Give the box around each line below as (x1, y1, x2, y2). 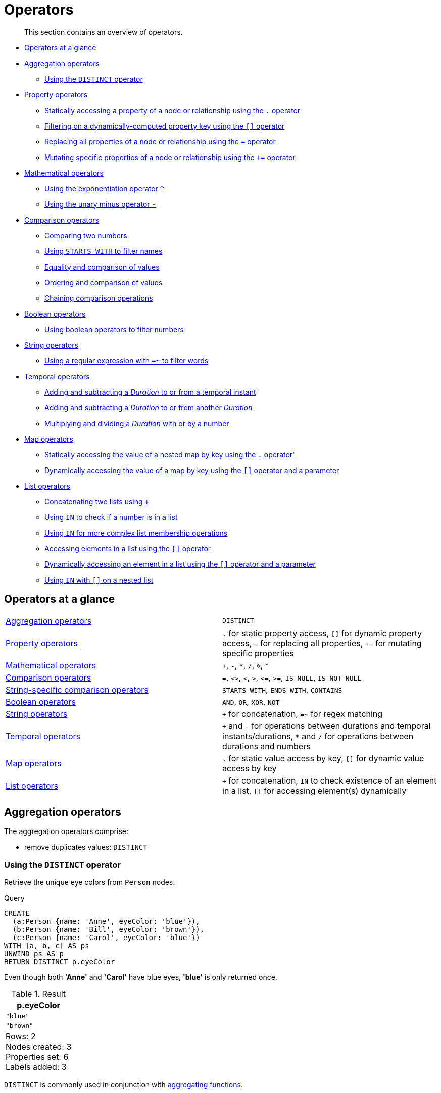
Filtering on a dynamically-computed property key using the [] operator (44, 121, 285, 130)
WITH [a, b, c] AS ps (4, 942, 89, 950)
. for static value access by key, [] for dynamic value (222, 753, 424, 763)
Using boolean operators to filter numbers (44, 325, 184, 334)
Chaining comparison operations (44, 293, 153, 302)
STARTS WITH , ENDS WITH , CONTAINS (222, 684, 342, 695)
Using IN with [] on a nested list (44, 575, 154, 584)
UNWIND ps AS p (4, 950, 64, 958)
